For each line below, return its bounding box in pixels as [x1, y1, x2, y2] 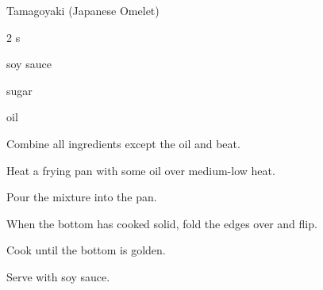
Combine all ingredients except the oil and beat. [6, 135, 240, 151]
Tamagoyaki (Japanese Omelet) [6, 2, 160, 18]
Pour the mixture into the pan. [6, 189, 157, 205]
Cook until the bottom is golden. [6, 242, 166, 258]
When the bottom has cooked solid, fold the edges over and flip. [6, 215, 317, 231]
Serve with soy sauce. [6, 268, 110, 284]
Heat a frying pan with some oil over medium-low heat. [6, 162, 275, 178]
